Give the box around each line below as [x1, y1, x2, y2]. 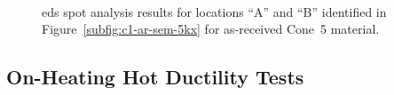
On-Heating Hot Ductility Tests [6, 63, 304, 91]
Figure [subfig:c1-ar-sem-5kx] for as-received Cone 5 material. [42, 20, 380, 38]
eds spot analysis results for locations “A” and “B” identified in [42, 2, 387, 20]
